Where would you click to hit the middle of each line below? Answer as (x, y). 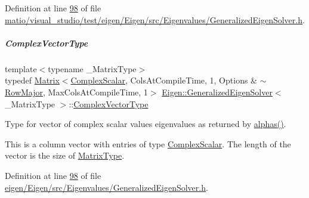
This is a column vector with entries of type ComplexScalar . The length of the (148, 143)
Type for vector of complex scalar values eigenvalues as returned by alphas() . (146, 124)
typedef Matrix (32, 80)
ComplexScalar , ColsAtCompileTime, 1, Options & (164, 80)
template (21, 68)
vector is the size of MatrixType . (65, 155)
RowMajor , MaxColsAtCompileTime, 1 (76, 92)
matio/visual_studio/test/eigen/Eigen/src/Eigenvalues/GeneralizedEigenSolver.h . (155, 19)
